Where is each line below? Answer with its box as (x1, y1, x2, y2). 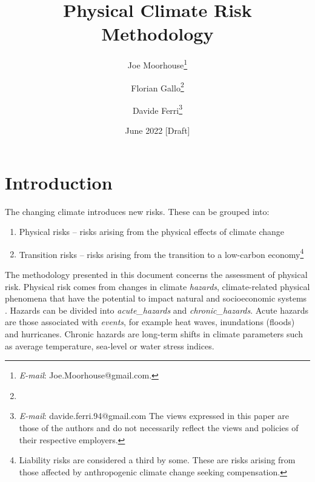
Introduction (5, 170, 113, 194)
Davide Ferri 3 (132, 102, 183, 116)
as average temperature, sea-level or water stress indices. (5, 339, 214, 352)
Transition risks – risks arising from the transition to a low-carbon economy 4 (19, 246, 304, 260)
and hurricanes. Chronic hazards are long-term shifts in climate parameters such (5, 328, 303, 340)
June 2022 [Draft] (125, 124, 190, 137)
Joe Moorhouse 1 (127, 57, 188, 71)
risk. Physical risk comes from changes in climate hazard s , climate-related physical (5, 280, 310, 292)
